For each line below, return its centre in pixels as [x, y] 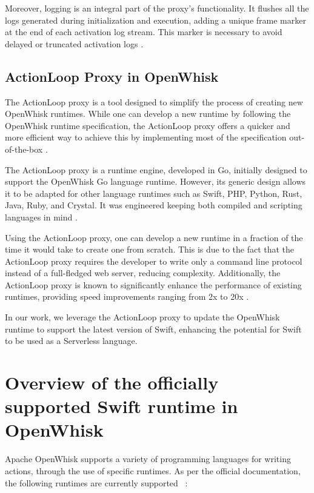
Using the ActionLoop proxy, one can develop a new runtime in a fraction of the [154, 237]
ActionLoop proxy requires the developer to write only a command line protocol [154, 261]
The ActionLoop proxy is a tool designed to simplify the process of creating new [154, 101]
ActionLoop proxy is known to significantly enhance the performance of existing [153, 284]
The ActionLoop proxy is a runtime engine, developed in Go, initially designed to [156, 169]
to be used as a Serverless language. [71, 341]
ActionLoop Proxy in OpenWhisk [112, 76]
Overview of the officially [112, 382]
